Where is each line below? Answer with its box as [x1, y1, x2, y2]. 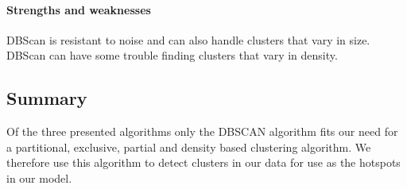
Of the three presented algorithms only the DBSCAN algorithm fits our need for [6, 123, 398, 140]
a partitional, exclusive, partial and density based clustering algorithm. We [6, 138, 371, 155]
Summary [6, 86, 87, 110]
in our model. [6, 169, 72, 186]
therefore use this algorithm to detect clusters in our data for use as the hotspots [6, 154, 401, 171]
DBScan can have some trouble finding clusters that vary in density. [6, 47, 338, 64]
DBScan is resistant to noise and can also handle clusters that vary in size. [6, 31, 370, 48]
